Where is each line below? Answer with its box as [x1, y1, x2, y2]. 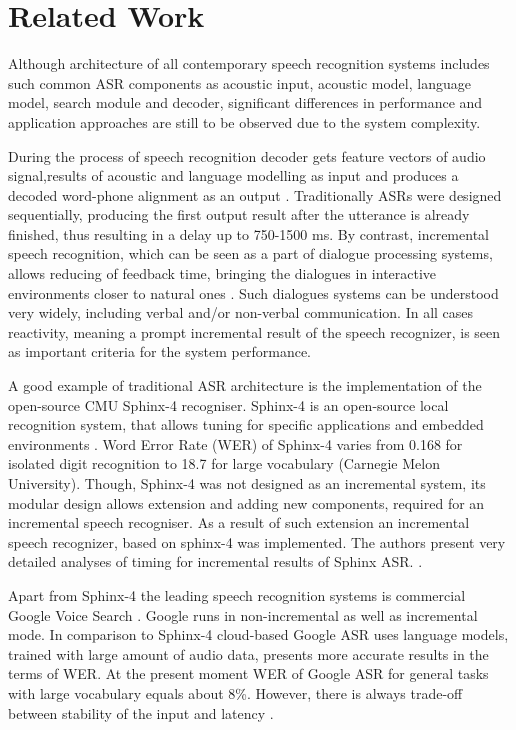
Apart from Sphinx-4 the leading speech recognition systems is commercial [8, 584, 466, 605]
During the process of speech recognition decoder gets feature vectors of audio [8, 145, 486, 166]
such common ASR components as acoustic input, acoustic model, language [8, 72, 471, 93]
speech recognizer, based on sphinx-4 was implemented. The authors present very [8, 531, 506, 552]
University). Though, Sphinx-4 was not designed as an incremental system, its [8, 473, 486, 493]
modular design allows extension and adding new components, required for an [8, 492, 485, 513]
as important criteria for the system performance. [8, 341, 312, 362]
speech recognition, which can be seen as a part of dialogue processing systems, [8, 243, 493, 264]
